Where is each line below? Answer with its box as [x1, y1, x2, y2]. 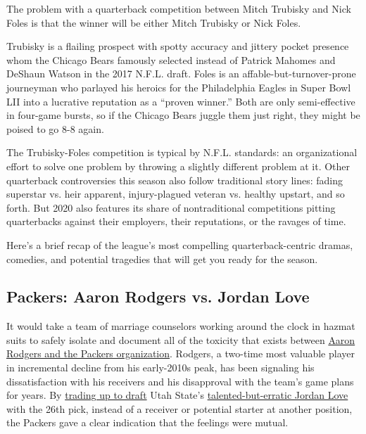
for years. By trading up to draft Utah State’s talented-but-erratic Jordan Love [6, 388, 348, 402]
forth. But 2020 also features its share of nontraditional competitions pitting [6, 200, 336, 215]
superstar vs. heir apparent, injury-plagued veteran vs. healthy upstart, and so [6, 186, 345, 201]
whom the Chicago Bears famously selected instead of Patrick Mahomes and [6, 52, 336, 67]
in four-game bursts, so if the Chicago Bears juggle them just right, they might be [6, 108, 360, 122]
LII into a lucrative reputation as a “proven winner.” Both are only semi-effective [6, 94, 355, 108]
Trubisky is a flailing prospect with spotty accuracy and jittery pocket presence [6, 39, 349, 53]
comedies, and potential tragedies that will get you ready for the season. [6, 251, 318, 266]
